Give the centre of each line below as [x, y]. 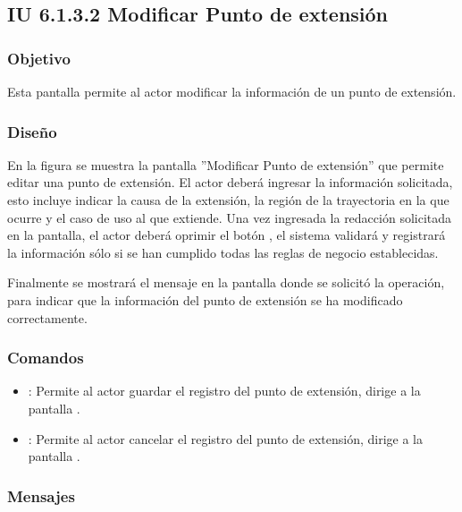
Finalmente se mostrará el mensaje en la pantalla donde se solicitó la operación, [226, 282]
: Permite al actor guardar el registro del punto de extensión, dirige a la [224, 391]
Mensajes [41, 495]
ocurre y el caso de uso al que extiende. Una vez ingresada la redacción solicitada [230, 217]
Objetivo [39, 58]
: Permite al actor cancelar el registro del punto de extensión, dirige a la [225, 438]
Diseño [32, 131]
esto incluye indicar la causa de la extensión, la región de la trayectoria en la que [228, 200]
